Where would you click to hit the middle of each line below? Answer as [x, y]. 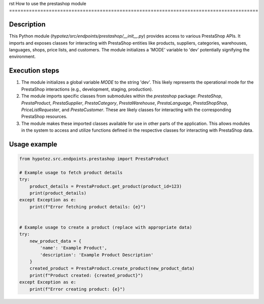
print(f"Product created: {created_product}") [87, 275]
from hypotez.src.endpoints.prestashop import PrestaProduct [94, 159]
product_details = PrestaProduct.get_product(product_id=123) [106, 186]
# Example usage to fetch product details [71, 172]
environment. [22, 57]
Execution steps [34, 71]
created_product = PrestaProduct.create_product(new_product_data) [112, 269]
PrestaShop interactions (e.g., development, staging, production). [87, 89]
